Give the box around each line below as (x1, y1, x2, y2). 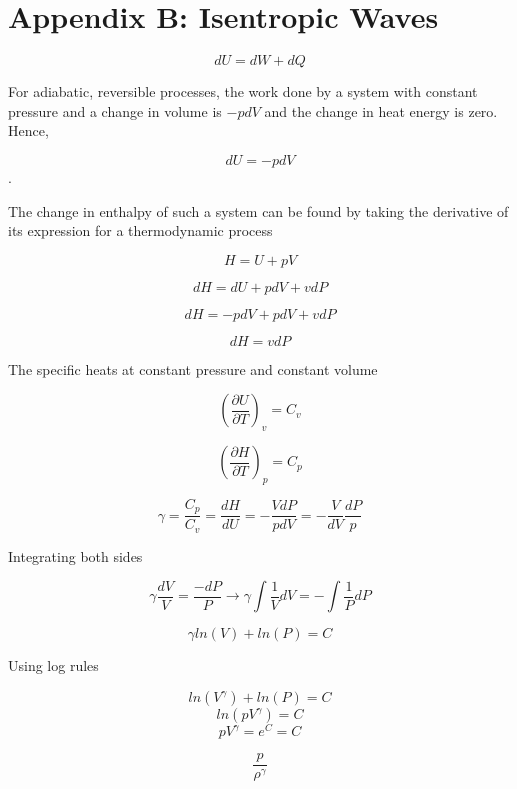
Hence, (8, 120, 49, 141)
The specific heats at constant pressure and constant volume (8, 358, 378, 379)
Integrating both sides (8, 545, 143, 566)
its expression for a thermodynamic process (8, 220, 273, 241)
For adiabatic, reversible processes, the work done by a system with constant (8, 81, 478, 102)
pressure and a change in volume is (8, 100, 222, 121)
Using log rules (8, 655, 99, 676)
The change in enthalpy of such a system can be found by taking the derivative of (8, 200, 509, 221)
